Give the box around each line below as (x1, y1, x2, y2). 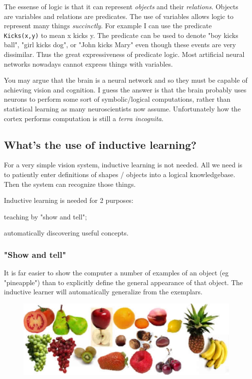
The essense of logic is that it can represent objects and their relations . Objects (4, 1, 238, 11)
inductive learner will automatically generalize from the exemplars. (4, 287, 202, 297)
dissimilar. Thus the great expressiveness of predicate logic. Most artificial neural (4, 49, 245, 59)
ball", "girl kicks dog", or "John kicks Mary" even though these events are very (4, 39, 236, 50)
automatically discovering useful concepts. (4, 228, 129, 238)
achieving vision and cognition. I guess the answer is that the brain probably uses (4, 84, 247, 94)
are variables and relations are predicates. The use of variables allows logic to (4, 11, 234, 21)
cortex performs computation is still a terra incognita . (4, 113, 164, 123)
